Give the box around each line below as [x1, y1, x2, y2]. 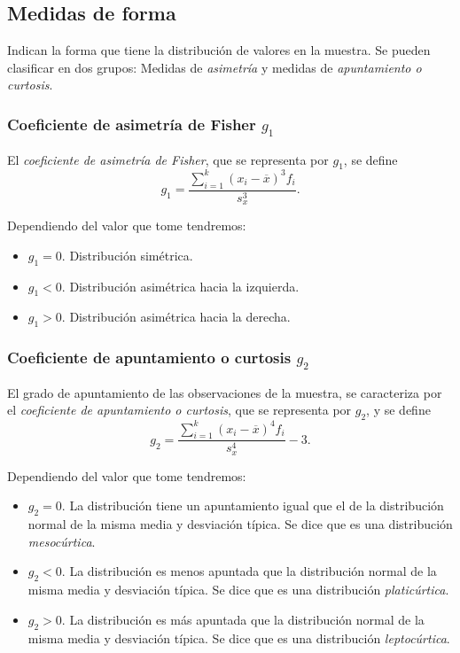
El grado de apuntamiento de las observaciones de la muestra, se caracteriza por [7, 383, 442, 401]
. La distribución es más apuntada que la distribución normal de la [61, 610, 425, 628]
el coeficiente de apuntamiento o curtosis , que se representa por [7, 400, 352, 419]
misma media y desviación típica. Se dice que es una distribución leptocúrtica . [27, 628, 450, 647]
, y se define [366, 400, 431, 419]
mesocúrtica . [27, 532, 96, 550]
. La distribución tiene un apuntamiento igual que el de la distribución [61, 496, 444, 515]
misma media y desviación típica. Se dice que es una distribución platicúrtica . [27, 580, 449, 599]
